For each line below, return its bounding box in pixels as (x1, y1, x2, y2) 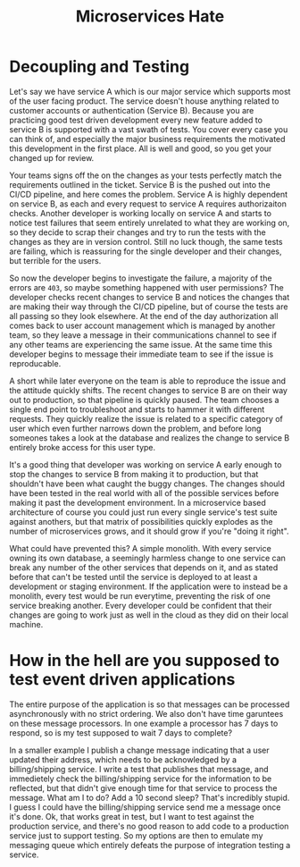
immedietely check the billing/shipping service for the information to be (9, 773, 272, 784)
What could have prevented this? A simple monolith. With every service (9, 543, 272, 553)
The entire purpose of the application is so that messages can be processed (9, 699, 290, 710)
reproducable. (9, 358, 62, 368)
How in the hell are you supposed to (9, 651, 280, 671)
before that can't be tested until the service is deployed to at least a (9, 571, 258, 582)
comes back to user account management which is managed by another (9, 320, 276, 331)
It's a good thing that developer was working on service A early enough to (9, 459, 282, 470)
